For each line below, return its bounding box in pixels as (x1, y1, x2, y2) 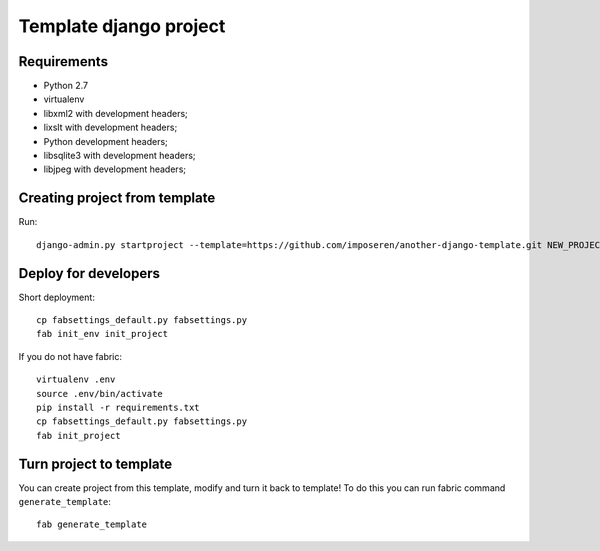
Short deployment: (18, 291, 95, 303)
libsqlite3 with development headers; (43, 150, 196, 162)
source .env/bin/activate (36, 388, 164, 399)
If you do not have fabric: (18, 350, 123, 362)
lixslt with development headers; (43, 121, 178, 134)
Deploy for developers (18, 265, 160, 282)
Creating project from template (18, 190, 216, 207)
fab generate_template (36, 519, 148, 530)
